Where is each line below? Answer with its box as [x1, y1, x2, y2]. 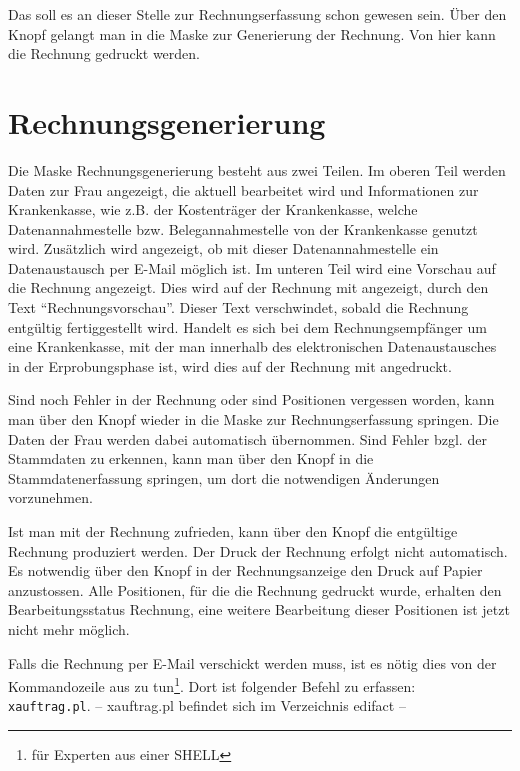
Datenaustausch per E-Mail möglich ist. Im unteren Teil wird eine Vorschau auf [8, 257, 496, 278]
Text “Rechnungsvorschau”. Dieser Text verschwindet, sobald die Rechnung [8, 297, 469, 318]
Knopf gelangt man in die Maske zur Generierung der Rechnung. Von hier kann [8, 23, 496, 44]
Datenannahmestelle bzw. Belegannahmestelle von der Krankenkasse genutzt [8, 218, 478, 239]
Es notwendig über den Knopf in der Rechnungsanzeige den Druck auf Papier [8, 560, 483, 581]
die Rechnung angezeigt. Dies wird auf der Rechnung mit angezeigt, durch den [8, 277, 489, 298]
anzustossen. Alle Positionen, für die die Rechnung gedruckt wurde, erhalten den [8, 579, 502, 600]
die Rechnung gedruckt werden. [8, 43, 200, 64]
